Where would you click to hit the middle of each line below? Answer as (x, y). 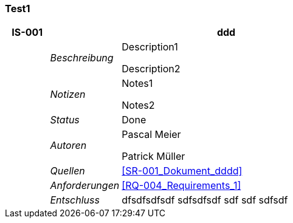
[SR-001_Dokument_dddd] (182, 171)
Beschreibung (82, 58)
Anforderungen (85, 186)
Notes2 (138, 105)
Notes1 (137, 84)
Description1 (150, 47)
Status (65, 120)
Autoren (68, 146)
